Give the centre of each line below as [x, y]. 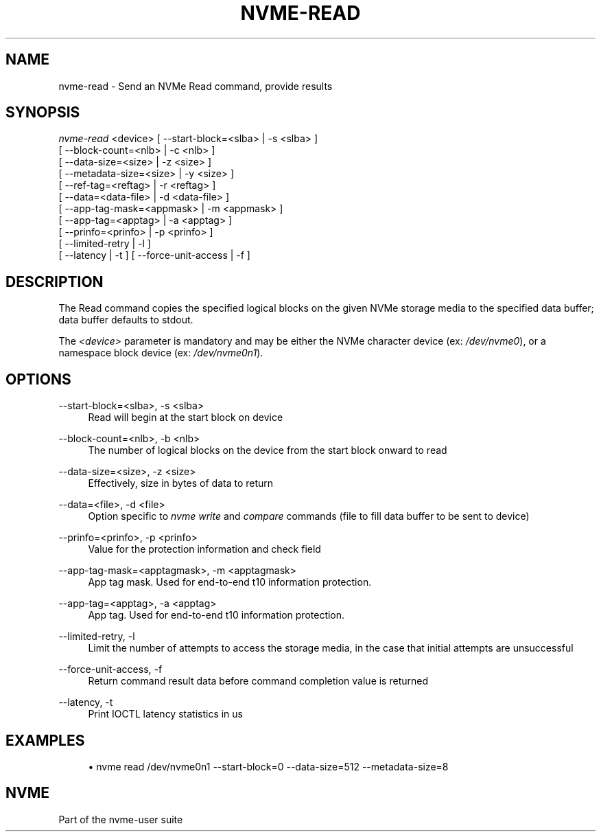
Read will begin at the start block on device [186, 417]
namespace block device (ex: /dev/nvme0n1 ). [161, 353]
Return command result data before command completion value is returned [258, 681]
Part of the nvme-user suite [121, 819]
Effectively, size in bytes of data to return [181, 483]
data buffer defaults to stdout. [126, 320]
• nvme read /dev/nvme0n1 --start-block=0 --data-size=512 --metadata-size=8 [268, 766]
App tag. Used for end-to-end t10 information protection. [216, 615]
